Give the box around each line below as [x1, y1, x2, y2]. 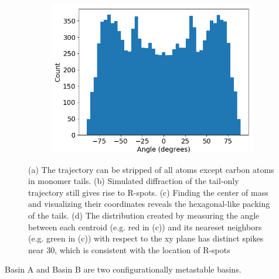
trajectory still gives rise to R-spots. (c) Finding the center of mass [28, 186, 268, 198]
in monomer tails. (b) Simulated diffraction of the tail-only [28, 175, 239, 187]
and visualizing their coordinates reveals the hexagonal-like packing [28, 198, 270, 210]
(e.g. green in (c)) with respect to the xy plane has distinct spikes [28, 232, 264, 244]
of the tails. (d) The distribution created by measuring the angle [28, 209, 260, 221]
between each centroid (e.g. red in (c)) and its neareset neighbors [28, 220, 262, 233]
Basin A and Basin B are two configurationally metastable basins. [5, 263, 241, 275]
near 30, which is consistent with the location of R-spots [28, 243, 230, 256]
